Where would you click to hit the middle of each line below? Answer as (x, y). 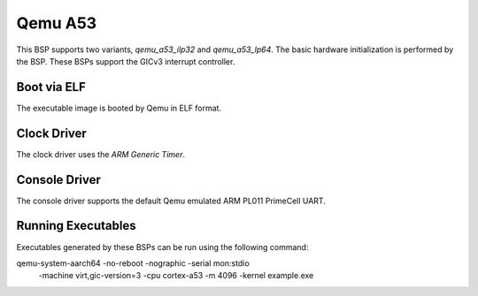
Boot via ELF (51, 87)
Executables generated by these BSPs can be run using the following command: (162, 247)
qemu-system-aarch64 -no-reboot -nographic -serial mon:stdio (133, 263)
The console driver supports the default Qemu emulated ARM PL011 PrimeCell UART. (171, 201)
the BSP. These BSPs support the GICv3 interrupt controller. (126, 61)
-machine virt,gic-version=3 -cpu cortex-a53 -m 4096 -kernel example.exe (176, 276)
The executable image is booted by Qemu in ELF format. (119, 108)
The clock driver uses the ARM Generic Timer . (101, 154)
